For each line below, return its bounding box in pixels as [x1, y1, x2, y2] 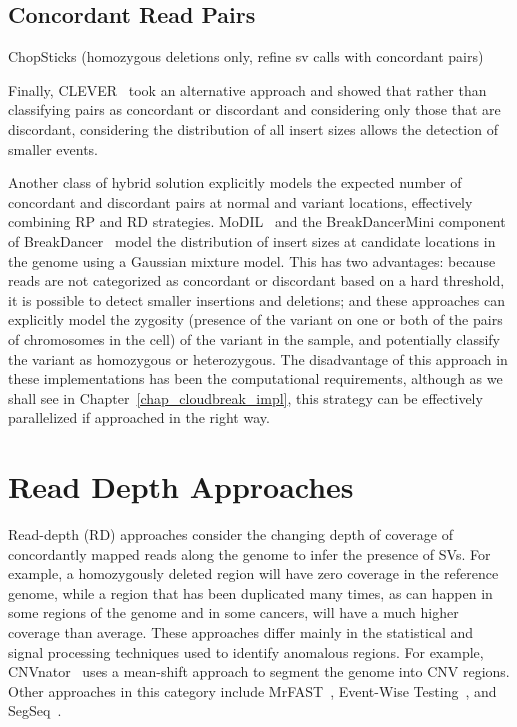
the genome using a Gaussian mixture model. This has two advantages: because [8, 250, 496, 271]
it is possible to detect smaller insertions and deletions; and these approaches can [8, 289, 505, 310]
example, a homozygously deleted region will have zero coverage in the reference [8, 563, 499, 584]
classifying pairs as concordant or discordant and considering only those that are [8, 99, 501, 120]
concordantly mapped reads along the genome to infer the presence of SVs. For [8, 543, 491, 564]
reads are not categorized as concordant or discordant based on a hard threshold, [8, 270, 505, 291]
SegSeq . [8, 700, 62, 721]
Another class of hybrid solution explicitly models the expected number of [8, 172, 462, 193]
